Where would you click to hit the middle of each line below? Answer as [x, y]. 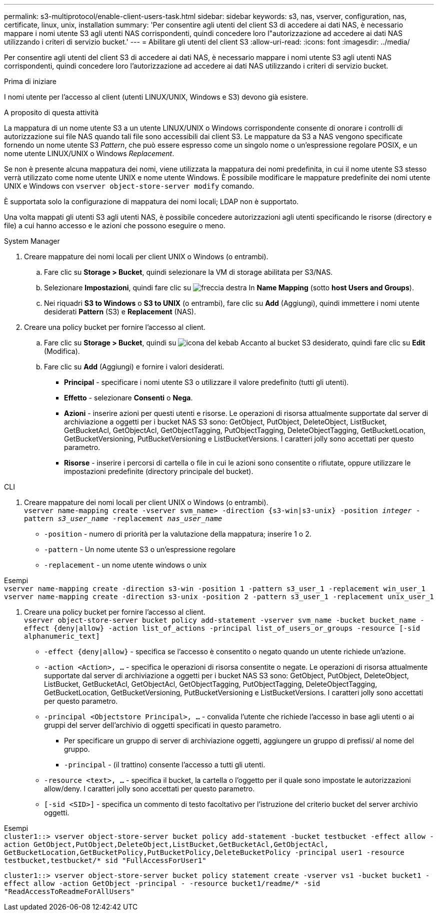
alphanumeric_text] [62, 636]
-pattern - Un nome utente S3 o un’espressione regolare [140, 549]
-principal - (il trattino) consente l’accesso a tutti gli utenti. [165, 765]
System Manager [32, 241]
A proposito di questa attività [51, 112]
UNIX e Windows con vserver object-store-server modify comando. [129, 186]
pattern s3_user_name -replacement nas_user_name [123, 519]
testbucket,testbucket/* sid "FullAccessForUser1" [105, 860]
